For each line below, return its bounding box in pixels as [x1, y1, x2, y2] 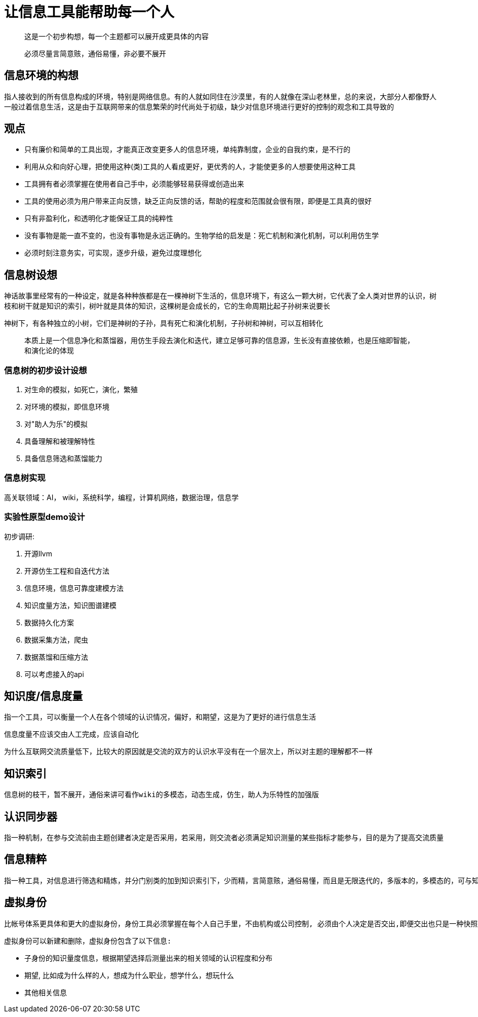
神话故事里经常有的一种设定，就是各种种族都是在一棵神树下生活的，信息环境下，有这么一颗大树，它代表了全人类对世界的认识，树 [4, 291, 436, 300]
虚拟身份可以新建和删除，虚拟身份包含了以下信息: [4, 936, 172, 945]
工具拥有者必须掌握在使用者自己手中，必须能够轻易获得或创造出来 [24, 179, 244, 189]
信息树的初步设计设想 [4, 365, 87, 375]
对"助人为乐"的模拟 [24, 420, 88, 429]
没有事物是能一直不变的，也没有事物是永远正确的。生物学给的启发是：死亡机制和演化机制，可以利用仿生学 [24, 231, 379, 240]
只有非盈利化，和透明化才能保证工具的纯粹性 [24, 214, 173, 223]
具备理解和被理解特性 [24, 437, 95, 446]
